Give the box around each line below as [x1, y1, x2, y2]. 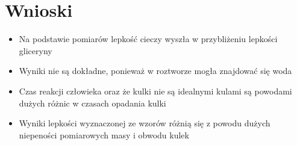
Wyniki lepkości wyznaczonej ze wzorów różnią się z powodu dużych [19, 117, 270, 129]
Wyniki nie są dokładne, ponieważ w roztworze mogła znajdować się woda [19, 64, 292, 77]
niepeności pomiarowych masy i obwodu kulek [19, 128, 189, 141]
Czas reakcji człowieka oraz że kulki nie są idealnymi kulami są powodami [19, 84, 292, 97]
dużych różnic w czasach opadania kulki [19, 96, 166, 109]
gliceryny [19, 44, 52, 57]
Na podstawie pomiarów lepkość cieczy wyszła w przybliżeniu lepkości [19, 32, 278, 45]
